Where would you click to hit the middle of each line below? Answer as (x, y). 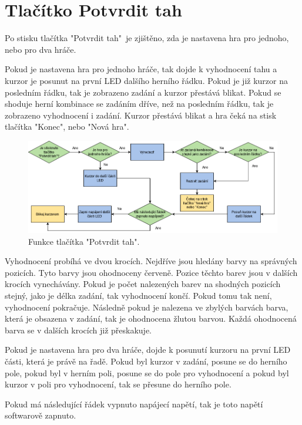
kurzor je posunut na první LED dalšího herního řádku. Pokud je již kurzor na (146, 80)
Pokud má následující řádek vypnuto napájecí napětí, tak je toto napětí (134, 404)
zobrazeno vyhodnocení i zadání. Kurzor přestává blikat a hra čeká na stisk (141, 115)
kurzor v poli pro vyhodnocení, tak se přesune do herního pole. (118, 384)
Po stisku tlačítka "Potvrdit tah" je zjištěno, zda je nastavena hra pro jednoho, (147, 38)
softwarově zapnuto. (41, 415)
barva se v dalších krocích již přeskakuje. (78, 330)
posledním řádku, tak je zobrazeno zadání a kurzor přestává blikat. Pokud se (143, 92)
